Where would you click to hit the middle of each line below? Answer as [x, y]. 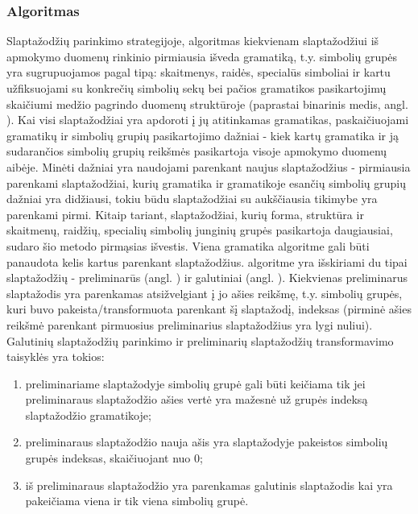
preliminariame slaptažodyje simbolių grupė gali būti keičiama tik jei [195, 383]
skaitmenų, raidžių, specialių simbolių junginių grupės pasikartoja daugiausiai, [200, 230]
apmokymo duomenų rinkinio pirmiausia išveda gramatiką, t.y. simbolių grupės [202, 56]
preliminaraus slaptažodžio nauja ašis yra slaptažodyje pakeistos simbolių [207, 442]
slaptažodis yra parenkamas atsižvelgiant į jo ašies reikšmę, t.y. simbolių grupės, [205, 293]
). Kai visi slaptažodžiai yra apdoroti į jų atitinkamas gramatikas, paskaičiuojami [208, 120]
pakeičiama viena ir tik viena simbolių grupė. [137, 501]
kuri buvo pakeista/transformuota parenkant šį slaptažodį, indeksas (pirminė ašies [209, 309]
